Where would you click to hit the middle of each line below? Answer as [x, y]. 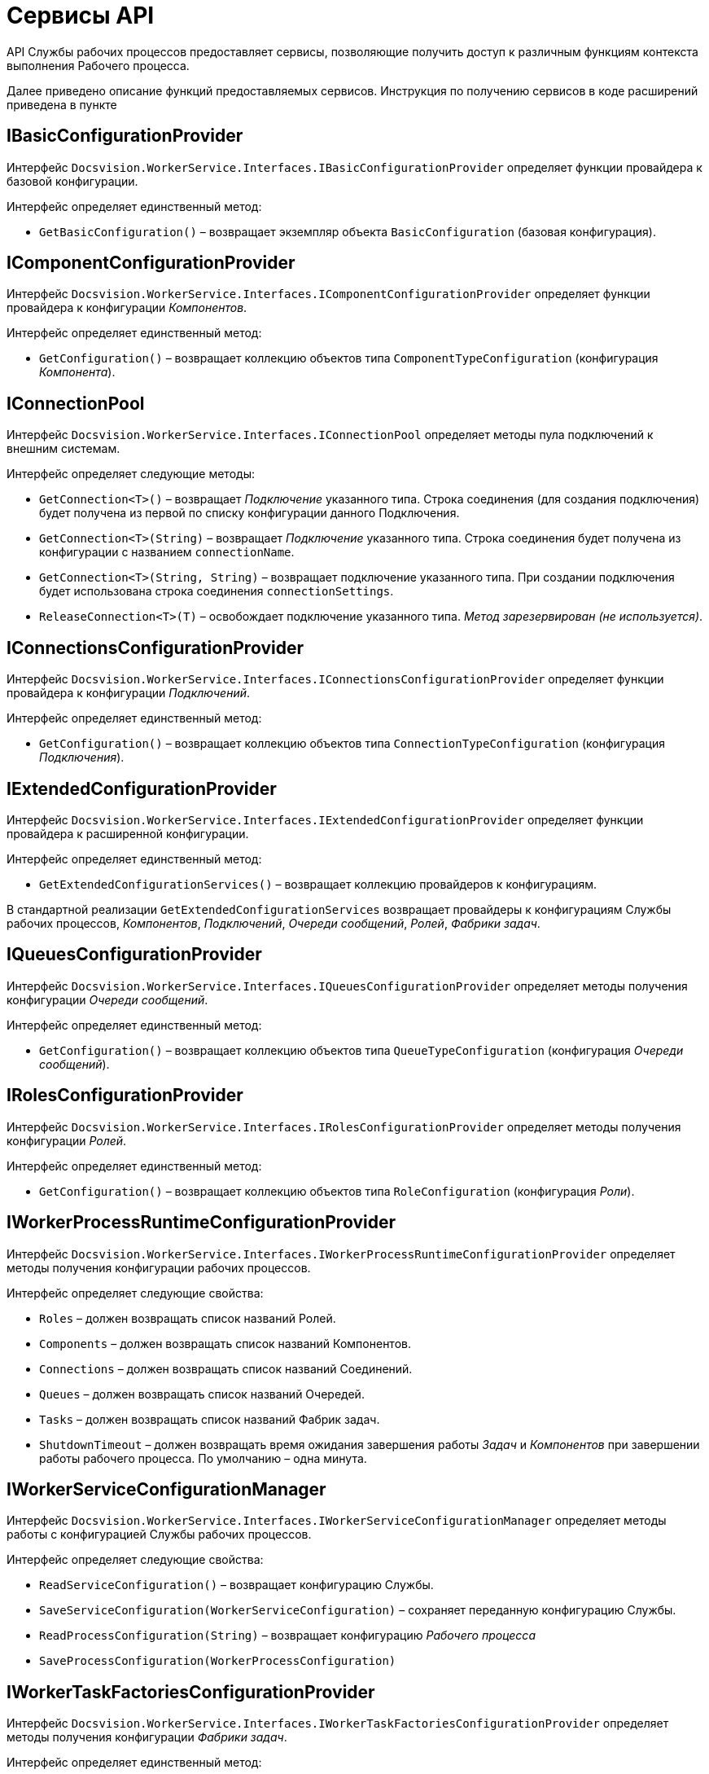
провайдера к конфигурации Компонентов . [127, 308]
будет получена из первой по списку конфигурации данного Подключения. [249, 513]
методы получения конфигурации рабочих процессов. [159, 1267]
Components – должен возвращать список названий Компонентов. [225, 1343]
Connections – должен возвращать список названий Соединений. [226, 1368]
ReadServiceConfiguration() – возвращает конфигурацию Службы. [236, 1585]
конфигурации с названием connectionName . [167, 552]
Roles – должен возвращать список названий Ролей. [188, 1318]
